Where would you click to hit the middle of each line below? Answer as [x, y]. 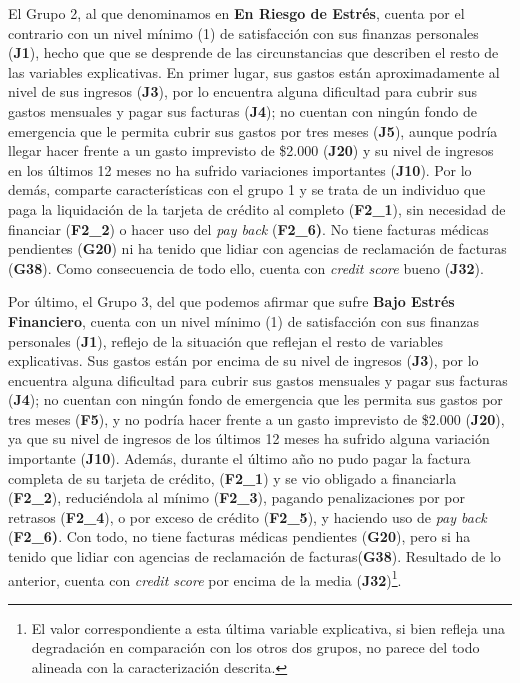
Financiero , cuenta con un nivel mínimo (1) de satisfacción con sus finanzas [244, 320]
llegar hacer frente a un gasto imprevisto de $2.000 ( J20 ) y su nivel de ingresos [251, 150]
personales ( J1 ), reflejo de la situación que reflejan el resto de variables [225, 340]
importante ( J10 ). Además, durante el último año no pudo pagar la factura [239, 458]
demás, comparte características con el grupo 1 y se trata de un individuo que [247, 189]
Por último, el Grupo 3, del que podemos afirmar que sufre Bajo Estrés [231, 301]
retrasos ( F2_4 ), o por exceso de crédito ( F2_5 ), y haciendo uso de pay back [247, 516]
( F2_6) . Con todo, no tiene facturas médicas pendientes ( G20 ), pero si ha [239, 536]
